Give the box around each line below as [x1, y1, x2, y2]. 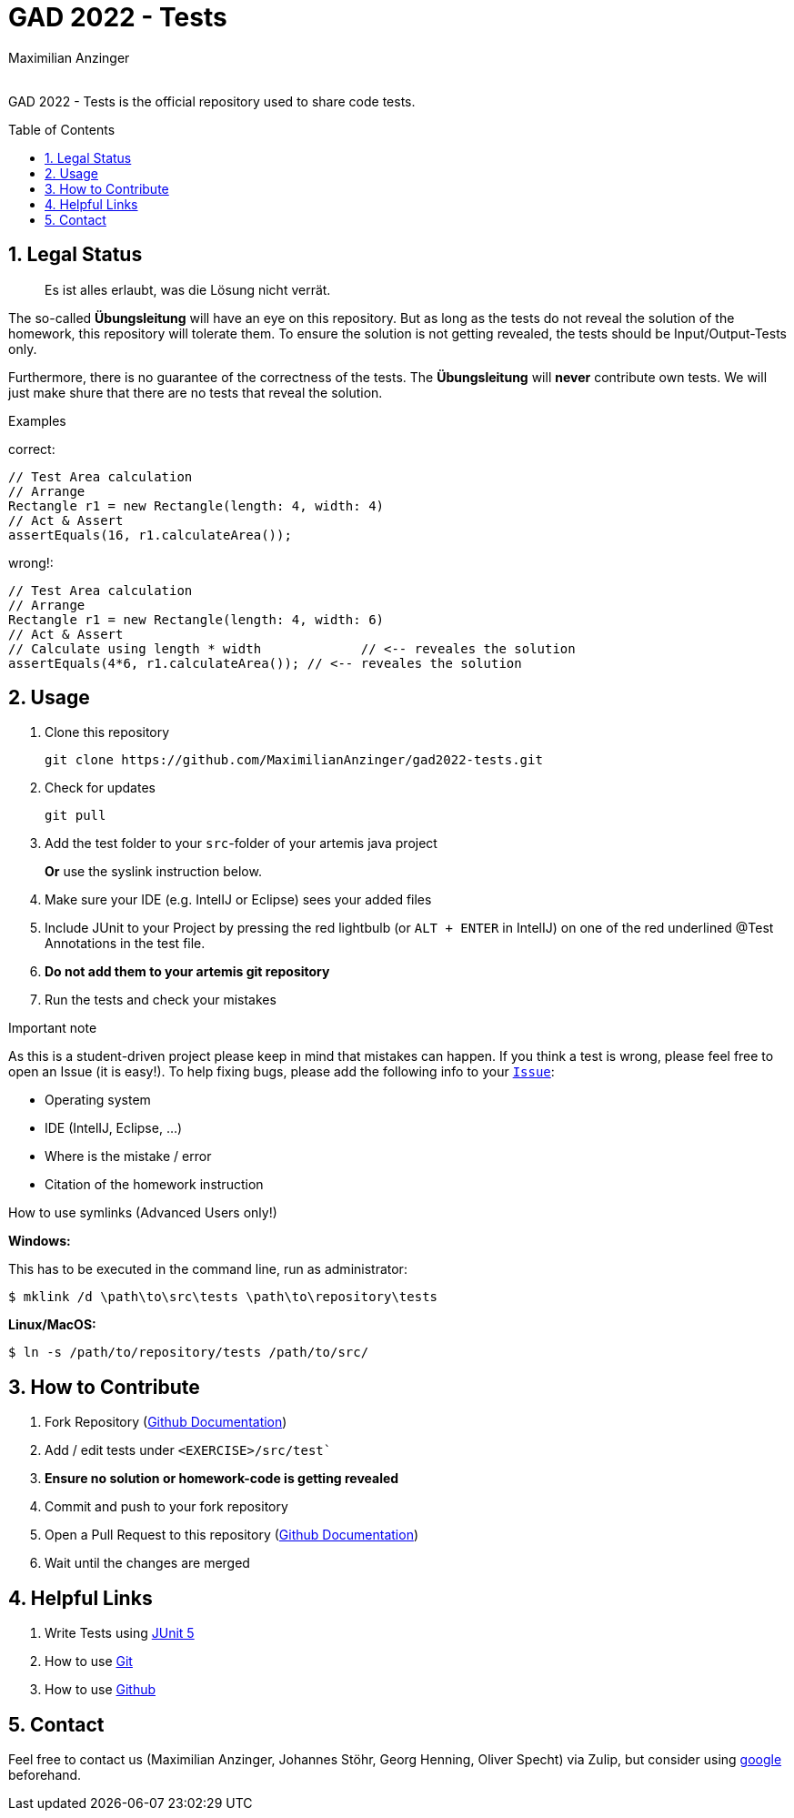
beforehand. [8, 1766, 82, 1783]
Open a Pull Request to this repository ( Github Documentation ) [45, 1527, 419, 1543]
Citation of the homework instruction [45, 1177, 264, 1193]
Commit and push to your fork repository [45, 1499, 288, 1515]
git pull [45, 808, 106, 823]
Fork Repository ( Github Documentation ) [45, 1414, 287, 1430]
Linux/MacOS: [8, 1317, 96, 1333]
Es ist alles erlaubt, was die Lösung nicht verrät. [45, 281, 331, 298]
